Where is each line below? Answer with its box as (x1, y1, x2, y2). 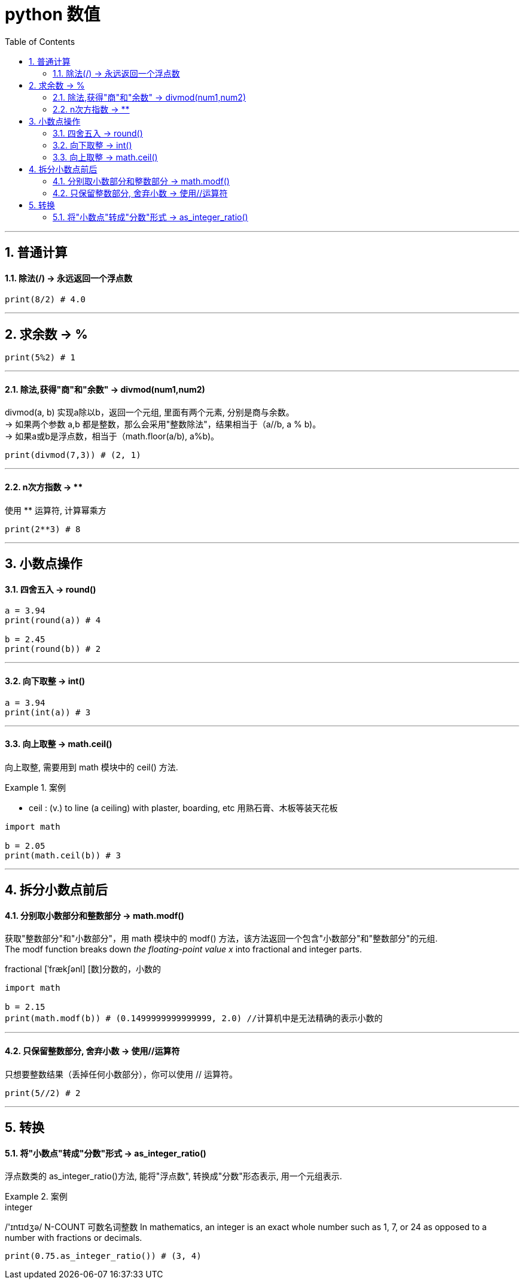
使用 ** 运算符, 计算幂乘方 (5, 505, 106, 515)
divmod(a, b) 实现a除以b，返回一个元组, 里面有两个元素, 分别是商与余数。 (5, 407, 294, 418)
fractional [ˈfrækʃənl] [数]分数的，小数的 (5, 964, 161, 975)
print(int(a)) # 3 (5, 707, 91, 717)
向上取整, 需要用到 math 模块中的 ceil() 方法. (5, 761, 178, 772)
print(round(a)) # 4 (5, 615, 101, 626)
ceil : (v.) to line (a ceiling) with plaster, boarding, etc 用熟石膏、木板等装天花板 (29, 802, 338, 813)
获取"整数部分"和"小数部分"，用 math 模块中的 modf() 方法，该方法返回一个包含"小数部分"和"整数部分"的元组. (5, 933, 438, 944)
